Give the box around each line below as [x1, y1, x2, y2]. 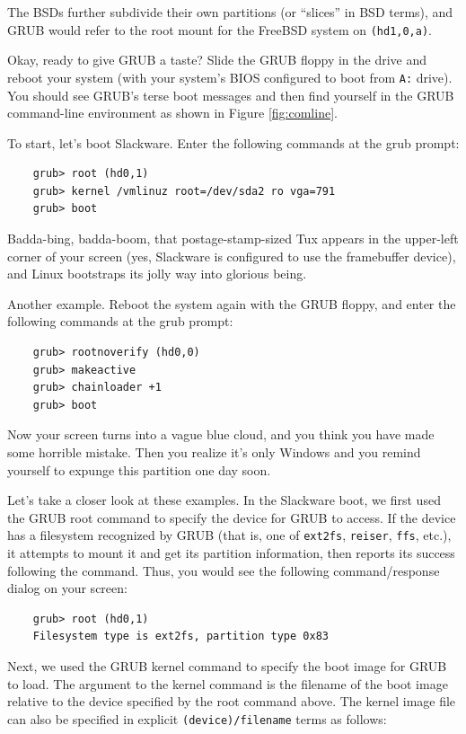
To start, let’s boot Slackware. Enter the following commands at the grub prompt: [7, 133, 460, 152]
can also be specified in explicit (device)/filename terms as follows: [7, 709, 387, 728]
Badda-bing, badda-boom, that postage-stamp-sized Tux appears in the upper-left [7, 229, 459, 248]
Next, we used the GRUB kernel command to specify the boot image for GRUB [7, 657, 447, 675]
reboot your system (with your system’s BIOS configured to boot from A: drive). [7, 67, 453, 86]
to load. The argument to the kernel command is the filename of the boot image [7, 674, 448, 693]
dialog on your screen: [7, 579, 127, 597]
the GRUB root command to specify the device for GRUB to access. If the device [7, 508, 456, 526]
